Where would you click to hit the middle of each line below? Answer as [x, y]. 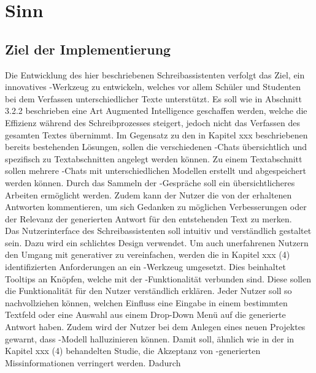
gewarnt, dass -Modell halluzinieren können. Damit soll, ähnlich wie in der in [150, 338]
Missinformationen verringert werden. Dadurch [93, 362]
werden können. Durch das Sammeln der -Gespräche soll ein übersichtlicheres [150, 182]
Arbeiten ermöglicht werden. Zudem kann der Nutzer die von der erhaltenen [148, 194]
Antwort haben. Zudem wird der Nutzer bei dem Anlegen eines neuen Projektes [155, 327]
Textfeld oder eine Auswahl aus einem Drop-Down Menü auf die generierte [145, 315]
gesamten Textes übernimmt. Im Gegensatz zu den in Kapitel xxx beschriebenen [156, 134]
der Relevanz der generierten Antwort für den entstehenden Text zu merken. [148, 218]
